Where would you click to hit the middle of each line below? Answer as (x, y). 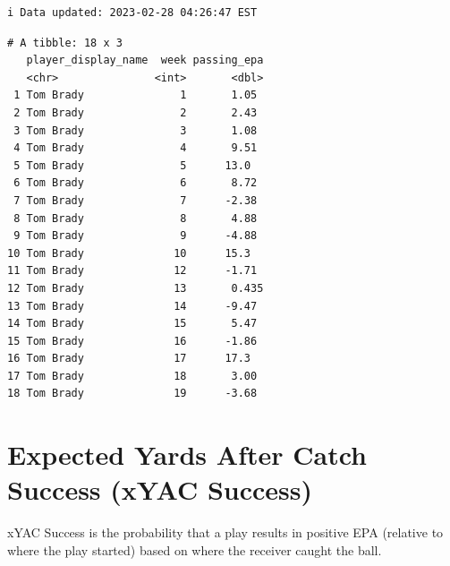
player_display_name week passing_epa (145, 60)
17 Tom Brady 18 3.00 (132, 376)
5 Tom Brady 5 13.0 (132, 165)
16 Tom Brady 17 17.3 (129, 359)
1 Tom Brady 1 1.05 (136, 95)
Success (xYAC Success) (160, 489)
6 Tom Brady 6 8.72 (136, 183)
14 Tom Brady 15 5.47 (132, 324)
